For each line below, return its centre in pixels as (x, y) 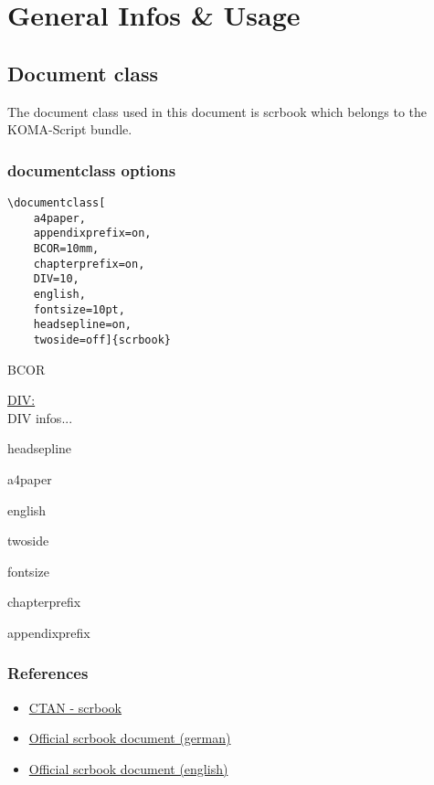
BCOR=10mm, (66, 248)
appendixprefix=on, (92, 233)
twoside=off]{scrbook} (102, 339)
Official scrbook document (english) (128, 768)
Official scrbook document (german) (130, 738)
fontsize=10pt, (79, 309)
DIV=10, (56, 279)
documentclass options (92, 170)
